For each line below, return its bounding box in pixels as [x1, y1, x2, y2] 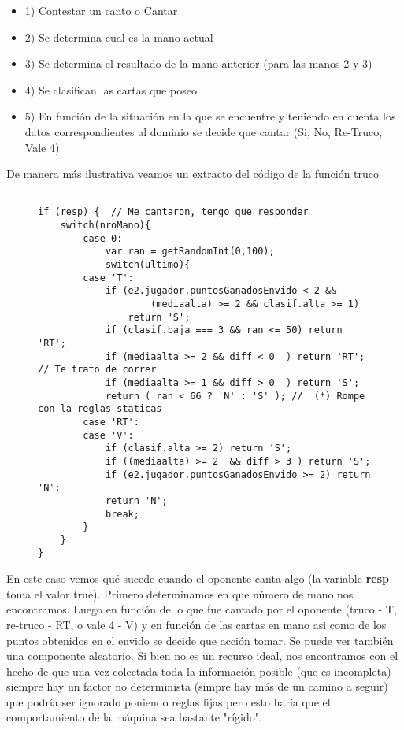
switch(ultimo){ [105, 259, 191, 271]
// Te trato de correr [38, 364, 157, 376]
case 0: [83, 232, 123, 244]
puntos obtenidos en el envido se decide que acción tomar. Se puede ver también [6, 632, 394, 648]
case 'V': [83, 429, 134, 441]
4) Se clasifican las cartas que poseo [24, 81, 197, 98]
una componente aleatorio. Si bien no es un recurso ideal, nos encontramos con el [6, 647, 398, 664]
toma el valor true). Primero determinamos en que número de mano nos [6, 585, 354, 602]
